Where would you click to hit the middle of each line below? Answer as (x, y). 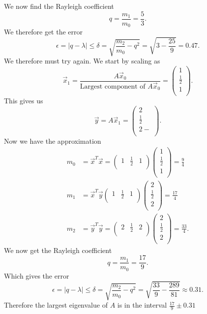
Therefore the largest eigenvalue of (56, 305)
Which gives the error (37, 275)
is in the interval (142, 305)
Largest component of (113, 86)
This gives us (24, 101)
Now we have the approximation (53, 141)
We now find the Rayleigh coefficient (59, 6)
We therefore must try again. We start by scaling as (82, 61)
